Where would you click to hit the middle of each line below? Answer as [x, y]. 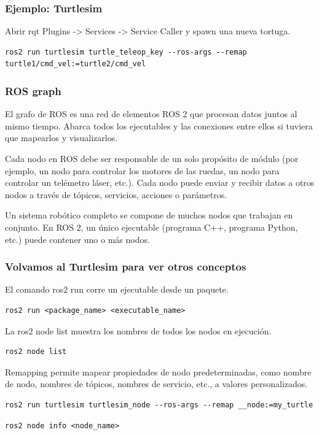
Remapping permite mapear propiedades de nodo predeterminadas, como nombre [158, 371]
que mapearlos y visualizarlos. [61, 138]
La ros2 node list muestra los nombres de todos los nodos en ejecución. [138, 330]
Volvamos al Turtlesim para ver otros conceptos [126, 267]
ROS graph [33, 90]
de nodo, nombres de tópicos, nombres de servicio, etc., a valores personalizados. [156, 384]
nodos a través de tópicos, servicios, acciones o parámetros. [116, 194]
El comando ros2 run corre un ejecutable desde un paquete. [117, 289]
